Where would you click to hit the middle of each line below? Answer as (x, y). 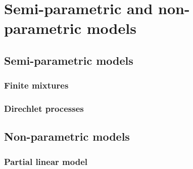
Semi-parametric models (69, 60)
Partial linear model (46, 161)
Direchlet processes (44, 109)
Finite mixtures (36, 85)
